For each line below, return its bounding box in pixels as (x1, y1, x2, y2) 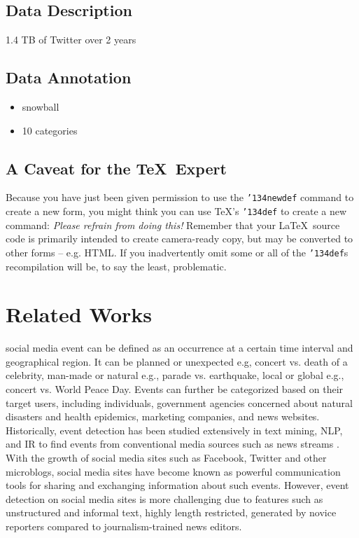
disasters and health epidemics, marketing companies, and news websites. (6, 409, 320, 424)
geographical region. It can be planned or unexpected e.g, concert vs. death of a (6, 354, 348, 368)
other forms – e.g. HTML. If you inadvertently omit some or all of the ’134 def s (6, 244, 349, 259)
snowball (22, 99, 59, 113)
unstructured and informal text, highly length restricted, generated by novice (6, 505, 337, 520)
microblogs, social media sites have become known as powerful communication (6, 464, 341, 478)
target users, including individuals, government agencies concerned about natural (6, 395, 353, 410)
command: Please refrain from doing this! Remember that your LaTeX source (6, 217, 340, 232)
